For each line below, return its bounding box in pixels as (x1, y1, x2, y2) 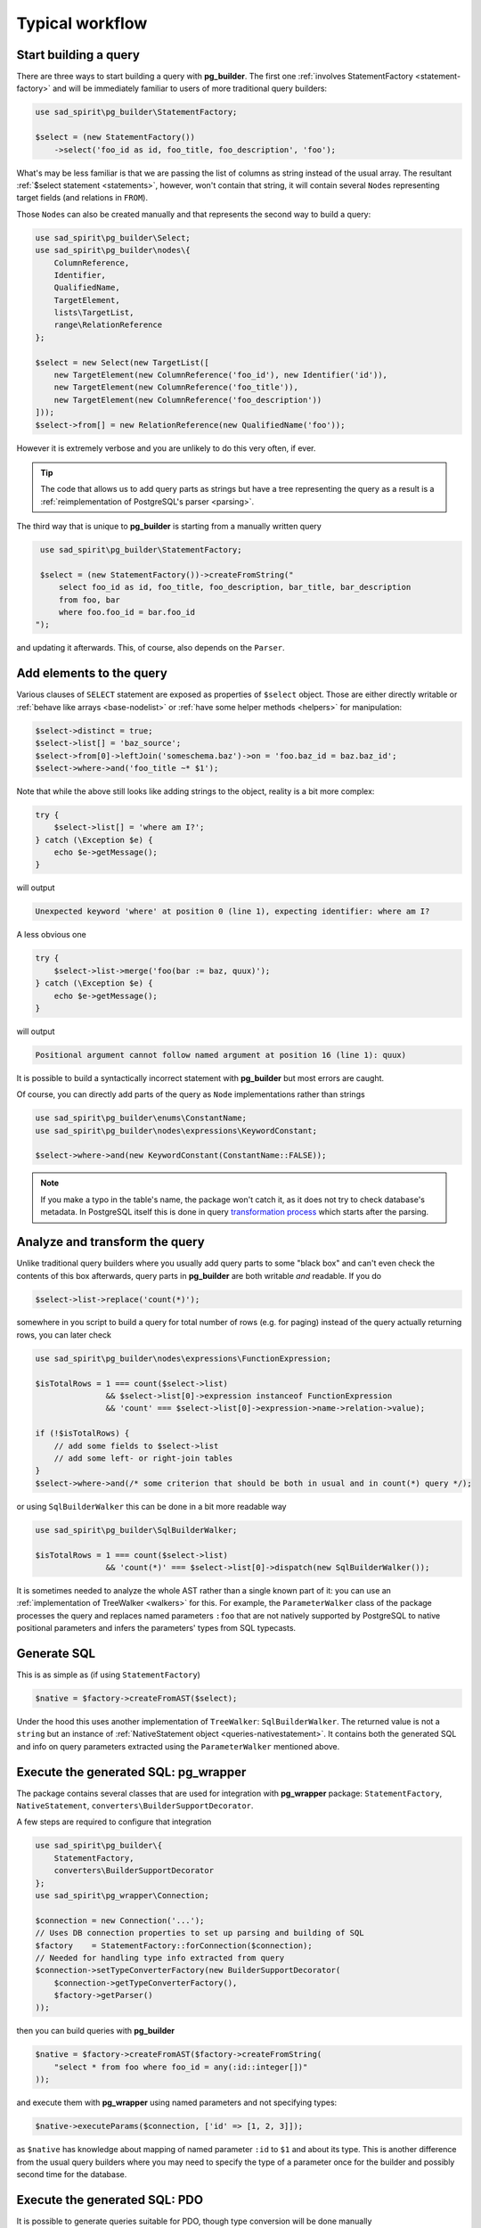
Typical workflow (16, 13, 148, 33)
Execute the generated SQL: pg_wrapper (16, 1765, 247, 1780)
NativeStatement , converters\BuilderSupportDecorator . (16, 1800, 254, 1811)
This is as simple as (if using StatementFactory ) (16, 1669, 200, 1680)
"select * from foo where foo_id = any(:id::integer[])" (53, 2061, 308, 2072)
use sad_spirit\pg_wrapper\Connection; (35, 1890, 209, 1900)
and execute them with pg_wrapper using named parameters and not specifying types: (16, 2097, 338, 2108)
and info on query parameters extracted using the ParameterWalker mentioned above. (16, 1741, 340, 1751)
